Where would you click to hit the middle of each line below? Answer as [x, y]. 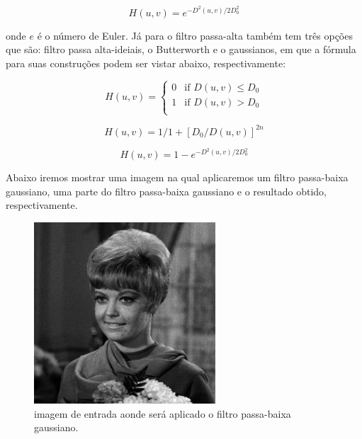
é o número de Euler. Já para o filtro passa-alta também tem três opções [195, 35]
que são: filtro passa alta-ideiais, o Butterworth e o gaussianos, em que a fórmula [181, 49]
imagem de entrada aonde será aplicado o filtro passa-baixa [163, 413]
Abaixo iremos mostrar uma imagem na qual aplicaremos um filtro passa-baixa [177, 177]
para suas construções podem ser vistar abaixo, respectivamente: [146, 63]
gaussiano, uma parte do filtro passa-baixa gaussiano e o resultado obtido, [166, 191]
